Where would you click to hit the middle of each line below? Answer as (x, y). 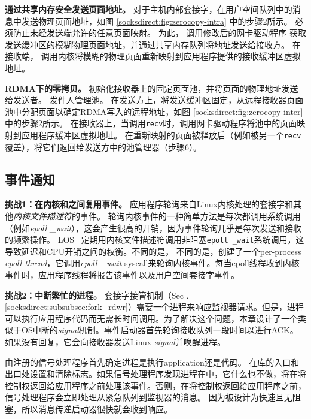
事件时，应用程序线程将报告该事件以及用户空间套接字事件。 (122, 275)
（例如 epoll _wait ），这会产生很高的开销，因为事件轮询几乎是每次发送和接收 (153, 227)
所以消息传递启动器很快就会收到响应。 (97, 409)
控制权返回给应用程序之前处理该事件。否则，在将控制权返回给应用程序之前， (155, 385)
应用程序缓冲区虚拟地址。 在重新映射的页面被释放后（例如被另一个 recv (161, 135)
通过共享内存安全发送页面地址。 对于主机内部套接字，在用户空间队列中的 (149, 9)
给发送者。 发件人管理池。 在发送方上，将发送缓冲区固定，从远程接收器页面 (154, 100)
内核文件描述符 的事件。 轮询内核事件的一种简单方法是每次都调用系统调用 (157, 216)
